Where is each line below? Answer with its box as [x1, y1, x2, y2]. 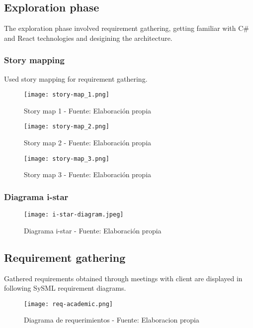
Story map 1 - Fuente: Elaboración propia [24, 105, 152, 115]
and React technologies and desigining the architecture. [4, 32, 172, 43]
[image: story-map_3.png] [24, 155, 109, 162]
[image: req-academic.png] [24, 300, 113, 308]
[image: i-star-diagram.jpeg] [24, 211, 124, 219]
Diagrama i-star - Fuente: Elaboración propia [24, 225, 162, 235]
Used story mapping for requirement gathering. [4, 73, 148, 84]
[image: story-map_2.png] [24, 123, 109, 130]
